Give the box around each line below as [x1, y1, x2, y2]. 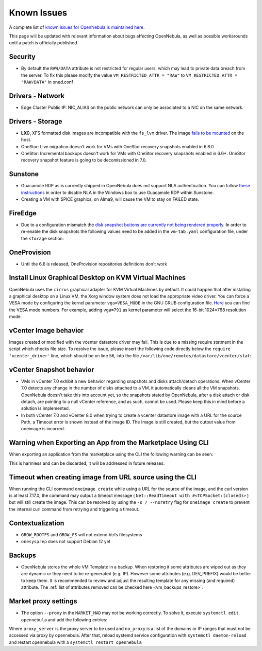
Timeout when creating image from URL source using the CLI [9, 473, 196, 481]
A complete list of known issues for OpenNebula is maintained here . [9, 24, 145, 30]
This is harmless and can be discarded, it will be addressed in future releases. [9, 460, 165, 466]
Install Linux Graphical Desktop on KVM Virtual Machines [9, 274, 186, 282]
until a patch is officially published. [9, 40, 79, 46]
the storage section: [21, 235, 64, 241]
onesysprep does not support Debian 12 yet [21, 539, 111, 545]
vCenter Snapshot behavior [9, 365, 95, 374]
